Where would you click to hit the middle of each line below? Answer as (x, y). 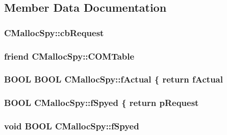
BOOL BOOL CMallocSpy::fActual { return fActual (113, 79)
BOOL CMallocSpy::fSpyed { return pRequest (102, 103)
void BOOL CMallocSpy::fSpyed (72, 126)
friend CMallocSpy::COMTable (69, 56)
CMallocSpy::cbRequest (54, 32)
